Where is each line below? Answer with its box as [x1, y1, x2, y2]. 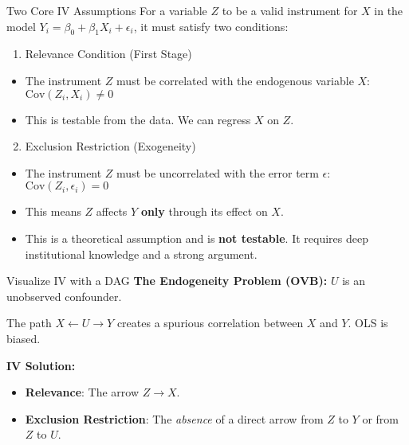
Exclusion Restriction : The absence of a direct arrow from [25, 410, 324, 427]
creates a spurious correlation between [116, 314, 304, 331]
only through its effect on [140, 203, 268, 220]
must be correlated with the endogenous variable [116, 72, 354, 88]
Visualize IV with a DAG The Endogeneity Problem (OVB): [6, 272, 328, 289]
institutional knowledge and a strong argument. [25, 245, 258, 262]
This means [25, 203, 81, 220]
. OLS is [348, 314, 388, 331]
